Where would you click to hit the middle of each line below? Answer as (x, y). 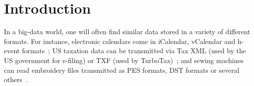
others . (16, 79)
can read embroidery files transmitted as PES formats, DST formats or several (122, 70)
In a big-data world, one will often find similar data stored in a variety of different (127, 32)
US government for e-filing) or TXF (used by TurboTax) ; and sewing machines (124, 60)
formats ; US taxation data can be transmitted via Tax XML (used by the (134, 51)
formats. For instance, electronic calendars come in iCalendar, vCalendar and (120, 41)
